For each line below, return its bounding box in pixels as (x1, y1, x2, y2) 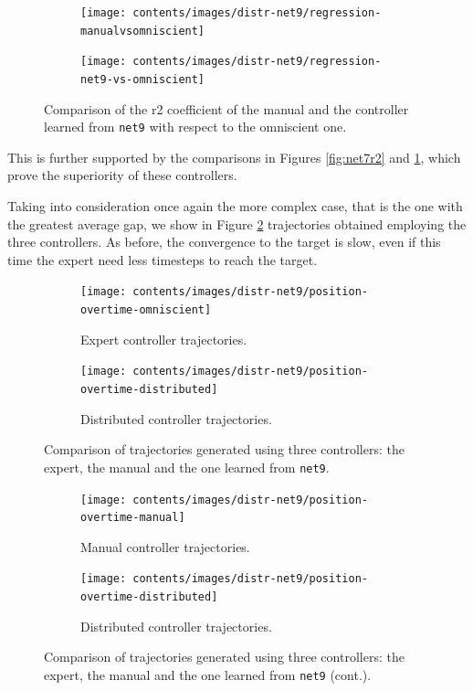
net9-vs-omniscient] (80, 72, 205, 86)
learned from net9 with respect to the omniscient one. (44, 117, 347, 136)
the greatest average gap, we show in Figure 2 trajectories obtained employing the (7, 214, 467, 233)
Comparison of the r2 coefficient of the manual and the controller (44, 99, 409, 118)
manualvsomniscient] (80, 24, 205, 37)
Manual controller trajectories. (80, 537, 250, 556)
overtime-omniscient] (80, 303, 212, 317)
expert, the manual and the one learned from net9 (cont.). (44, 664, 372, 684)
